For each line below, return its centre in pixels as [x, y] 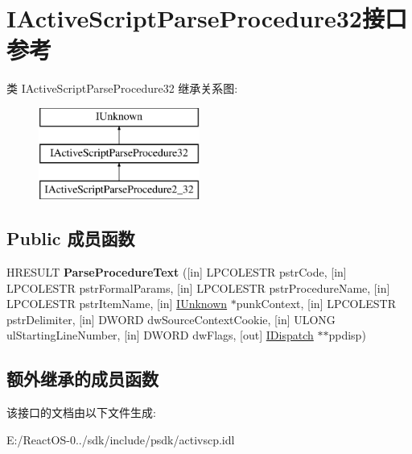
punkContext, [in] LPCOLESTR [316, 304]
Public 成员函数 [71, 238]
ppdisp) [347, 335]
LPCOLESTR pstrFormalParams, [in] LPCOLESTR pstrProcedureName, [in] [198, 287]
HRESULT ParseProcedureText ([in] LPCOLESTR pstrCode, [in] [177, 272]
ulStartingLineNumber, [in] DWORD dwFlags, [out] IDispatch [160, 335]
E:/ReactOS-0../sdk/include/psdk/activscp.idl [121, 439]
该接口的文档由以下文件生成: [81, 412]
